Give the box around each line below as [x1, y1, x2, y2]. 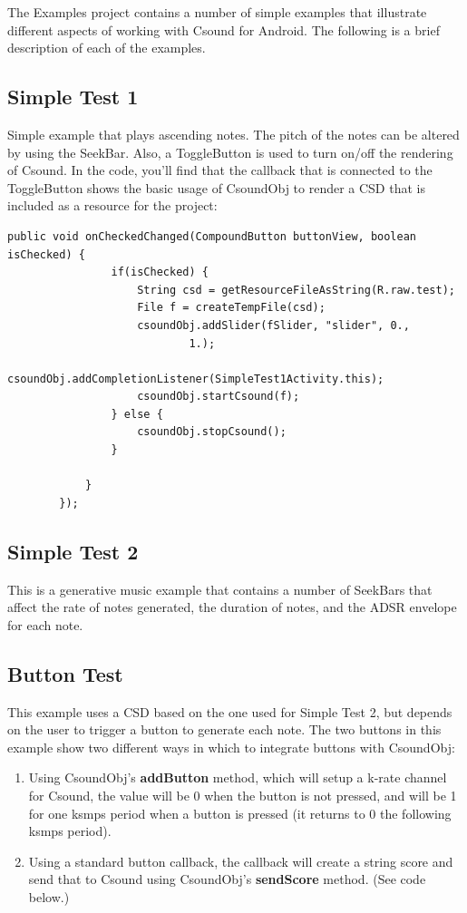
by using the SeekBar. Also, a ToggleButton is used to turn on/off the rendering [7, 142, 453, 161]
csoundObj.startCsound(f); [137, 390, 300, 403]
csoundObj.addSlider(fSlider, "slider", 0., [137, 318, 410, 332]
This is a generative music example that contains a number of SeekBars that [7, 579, 433, 598]
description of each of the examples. [7, 38, 206, 57]
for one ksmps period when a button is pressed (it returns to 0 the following [28, 803, 452, 822]
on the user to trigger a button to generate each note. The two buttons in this [7, 720, 442, 739]
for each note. [7, 615, 83, 634]
